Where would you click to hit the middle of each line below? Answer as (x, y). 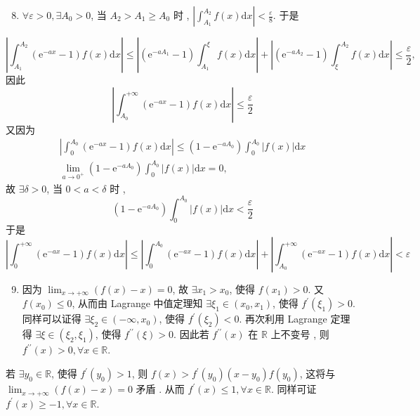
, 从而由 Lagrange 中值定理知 (137, 303)
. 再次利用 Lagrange (283, 319)
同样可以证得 (52, 319)
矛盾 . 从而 (160, 389)
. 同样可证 (294, 389)
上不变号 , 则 (300, 334)
